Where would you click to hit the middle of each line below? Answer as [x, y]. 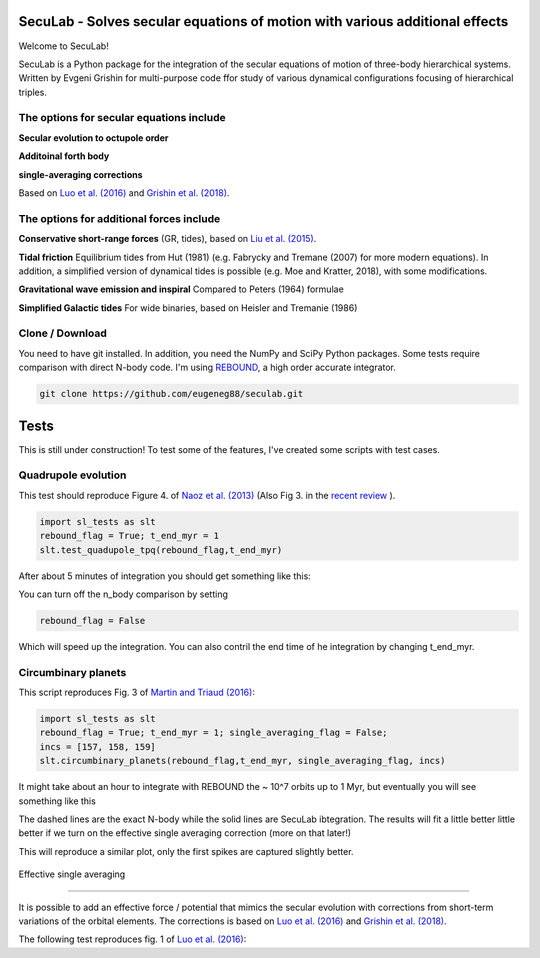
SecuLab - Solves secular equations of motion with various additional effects [263, 21]
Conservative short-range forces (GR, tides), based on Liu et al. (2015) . [167, 239]
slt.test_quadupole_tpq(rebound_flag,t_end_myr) [161, 549]
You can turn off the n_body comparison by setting [123, 594]
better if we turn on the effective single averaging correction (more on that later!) [185, 833]
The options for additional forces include [119, 218]
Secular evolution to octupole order [93, 137]
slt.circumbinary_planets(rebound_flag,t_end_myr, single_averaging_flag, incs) [242, 761]
